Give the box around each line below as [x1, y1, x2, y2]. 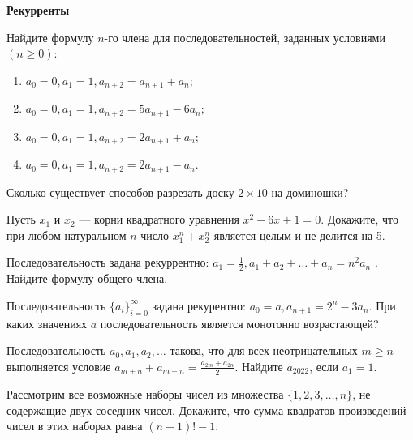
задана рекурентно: [152, 297, 246, 314]
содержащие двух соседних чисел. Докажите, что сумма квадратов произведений [6, 401, 407, 418]
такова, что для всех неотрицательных [170, 342, 358, 359]
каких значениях [6, 314, 88, 331]
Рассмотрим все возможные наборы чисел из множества [6, 386, 284, 403]
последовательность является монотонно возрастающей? [100, 314, 379, 331]
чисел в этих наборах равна [6, 417, 143, 434]
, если [309, 357, 338, 374]
